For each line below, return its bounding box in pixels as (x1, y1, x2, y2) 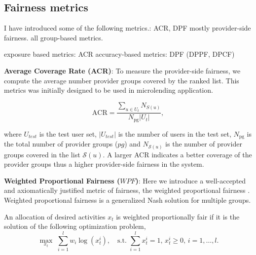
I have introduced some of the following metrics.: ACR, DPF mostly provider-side (4, 23, 251, 33)
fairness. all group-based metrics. (4, 32, 103, 42)
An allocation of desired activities (4, 211, 106, 221)
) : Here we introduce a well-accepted (135, 175, 246, 185)
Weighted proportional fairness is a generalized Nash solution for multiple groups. (4, 195, 251, 205)
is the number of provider (165, 139, 242, 149)
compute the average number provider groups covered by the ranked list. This (4, 75, 239, 85)
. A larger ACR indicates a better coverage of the (103, 149, 252, 159)
